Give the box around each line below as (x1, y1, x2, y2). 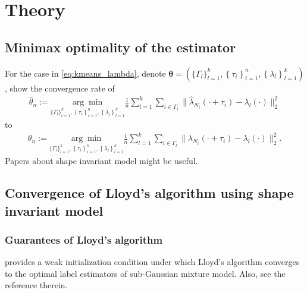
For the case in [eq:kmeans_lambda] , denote (5, 67, 166, 79)
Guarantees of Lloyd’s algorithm (5, 232, 163, 247)
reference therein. (5, 279, 68, 291)
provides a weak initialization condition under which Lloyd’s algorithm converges (5, 256, 300, 268)
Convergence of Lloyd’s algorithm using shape (5, 184, 294, 202)
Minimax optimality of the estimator (5, 37, 236, 56)
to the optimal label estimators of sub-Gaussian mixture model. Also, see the (5, 267, 286, 279)
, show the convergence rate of (5, 81, 115, 94)
